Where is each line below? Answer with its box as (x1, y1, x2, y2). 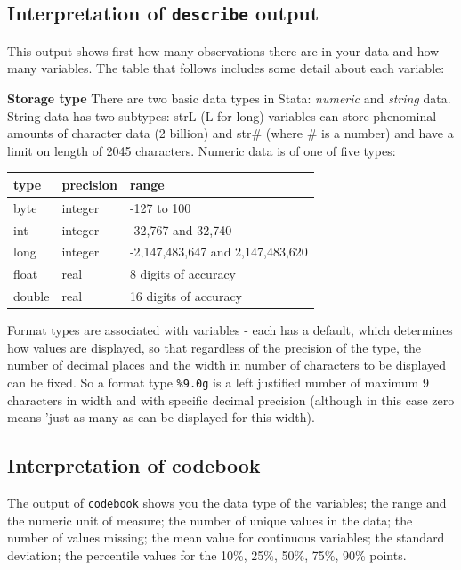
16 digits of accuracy (129, 287, 242, 305)
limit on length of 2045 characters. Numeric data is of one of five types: (7, 141, 396, 159)
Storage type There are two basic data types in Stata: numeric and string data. (7, 88, 451, 107)
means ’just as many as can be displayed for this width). (7, 408, 315, 427)
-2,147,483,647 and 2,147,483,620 (129, 242, 308, 261)
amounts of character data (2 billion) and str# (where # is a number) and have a (7, 124, 454, 142)
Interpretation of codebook (7, 452, 261, 479)
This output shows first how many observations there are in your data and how (7, 41, 440, 60)
